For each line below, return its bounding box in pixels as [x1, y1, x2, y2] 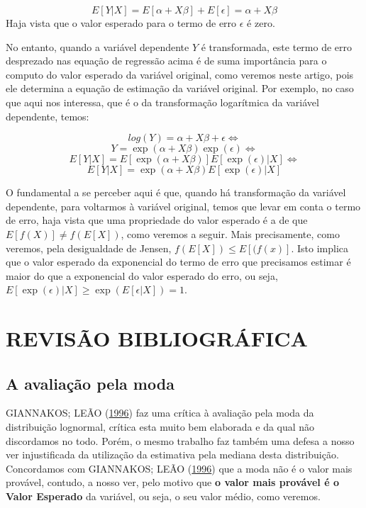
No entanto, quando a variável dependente [6, 39, 189, 54]
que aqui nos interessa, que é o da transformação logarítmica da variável [6, 94, 319, 109]
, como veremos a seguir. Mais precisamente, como [121, 226, 340, 241]
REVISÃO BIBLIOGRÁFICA [6, 324, 308, 353]
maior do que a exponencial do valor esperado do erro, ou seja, [6, 268, 278, 283]
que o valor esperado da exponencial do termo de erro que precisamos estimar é [6, 254, 351, 269]
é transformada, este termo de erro [201, 39, 353, 54]
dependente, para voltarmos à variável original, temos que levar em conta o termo [6, 198, 361, 213]
